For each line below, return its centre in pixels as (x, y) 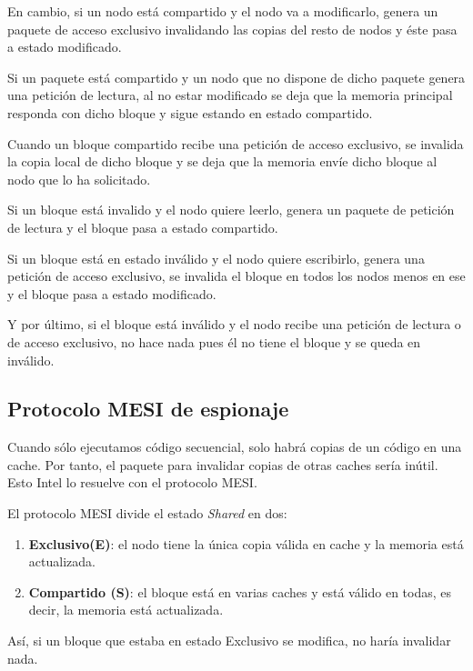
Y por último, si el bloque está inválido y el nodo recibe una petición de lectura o (234, 324)
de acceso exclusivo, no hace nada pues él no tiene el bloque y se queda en (214, 341)
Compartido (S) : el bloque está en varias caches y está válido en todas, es (240, 591)
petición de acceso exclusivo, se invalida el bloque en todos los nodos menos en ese (236, 276)
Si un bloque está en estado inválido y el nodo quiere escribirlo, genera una (216, 258)
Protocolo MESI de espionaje (148, 409)
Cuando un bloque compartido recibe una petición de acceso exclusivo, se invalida (236, 143)
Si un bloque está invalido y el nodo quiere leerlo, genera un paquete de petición (231, 210)
